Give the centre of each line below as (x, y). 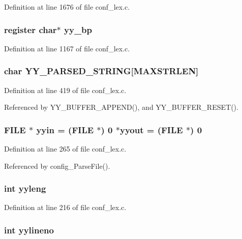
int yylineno (29, 230)
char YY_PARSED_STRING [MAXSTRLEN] (101, 71)
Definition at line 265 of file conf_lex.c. (65, 149)
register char (31, 29)
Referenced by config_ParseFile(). (57, 166)
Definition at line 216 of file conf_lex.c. (65, 207)
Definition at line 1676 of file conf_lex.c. (67, 7)
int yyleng (25, 188)
